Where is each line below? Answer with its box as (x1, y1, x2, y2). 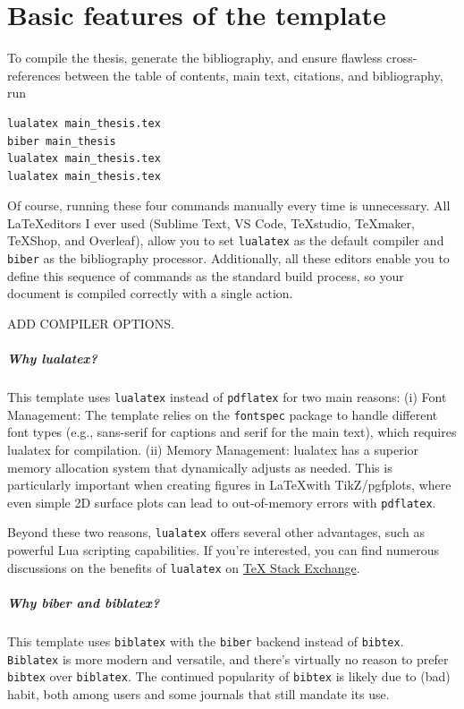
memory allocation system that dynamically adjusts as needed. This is (7, 457, 392, 476)
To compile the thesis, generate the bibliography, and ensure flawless (7, 48, 383, 67)
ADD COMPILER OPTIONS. (7, 313, 174, 332)
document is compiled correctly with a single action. (7, 284, 293, 303)
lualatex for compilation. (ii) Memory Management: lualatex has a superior (7, 440, 419, 459)
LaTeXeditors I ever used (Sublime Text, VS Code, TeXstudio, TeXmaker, (7, 213, 415, 232)
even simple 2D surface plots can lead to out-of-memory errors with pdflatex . (7, 492, 436, 511)
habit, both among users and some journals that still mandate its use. (7, 684, 390, 703)
